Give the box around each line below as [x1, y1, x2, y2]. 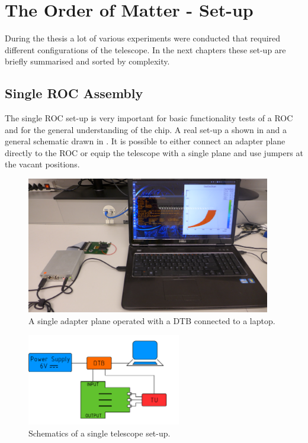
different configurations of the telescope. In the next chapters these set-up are [5, 43, 286, 56]
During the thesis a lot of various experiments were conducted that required [5, 32, 281, 44]
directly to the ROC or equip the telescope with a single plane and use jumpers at [5, 146, 303, 159]
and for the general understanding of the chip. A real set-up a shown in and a [5, 123, 287, 135]
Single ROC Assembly [5, 84, 143, 102]
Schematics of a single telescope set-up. [28, 426, 171, 439]
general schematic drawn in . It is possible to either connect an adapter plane [5, 135, 285, 147]
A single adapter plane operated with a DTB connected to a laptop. [28, 314, 275, 326]
